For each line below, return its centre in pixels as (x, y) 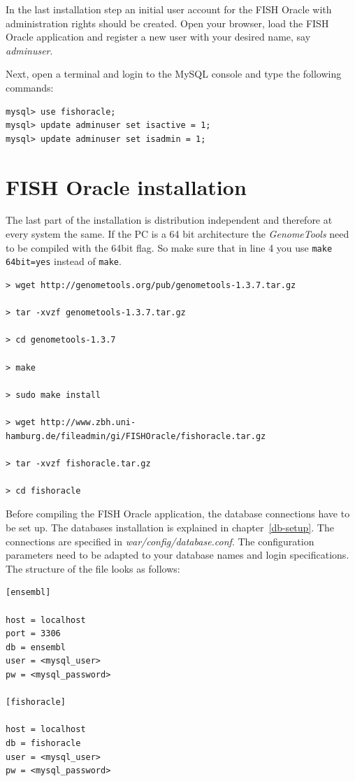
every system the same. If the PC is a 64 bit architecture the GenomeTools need (177, 234)
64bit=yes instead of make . (64, 261)
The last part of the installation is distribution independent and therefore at (169, 220)
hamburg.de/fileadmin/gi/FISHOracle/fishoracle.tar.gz (136, 436)
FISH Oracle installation (126, 186)
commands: (30, 87)
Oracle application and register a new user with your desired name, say (158, 37)
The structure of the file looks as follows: (93, 568)
